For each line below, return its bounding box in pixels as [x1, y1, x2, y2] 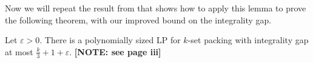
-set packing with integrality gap [187, 34, 309, 46]
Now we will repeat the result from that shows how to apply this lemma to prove [5, 2, 306, 14]
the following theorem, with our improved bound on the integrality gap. [5, 13, 272, 26]
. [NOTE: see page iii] [69, 45, 161, 58]
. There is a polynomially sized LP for [39, 34, 181, 46]
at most [5, 45, 33, 58]
